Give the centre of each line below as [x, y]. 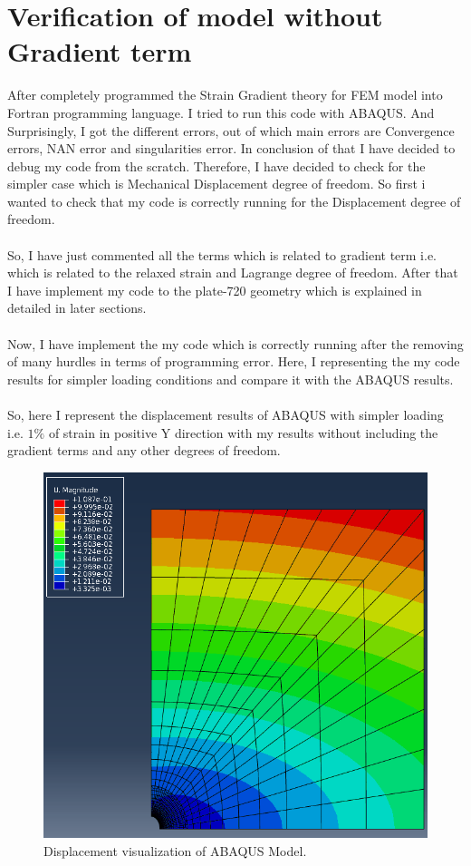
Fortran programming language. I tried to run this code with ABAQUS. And [221, 112]
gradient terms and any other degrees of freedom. [144, 450]
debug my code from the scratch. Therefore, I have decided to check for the [216, 165]
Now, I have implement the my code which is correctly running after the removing [235, 343]
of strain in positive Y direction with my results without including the [243, 432]
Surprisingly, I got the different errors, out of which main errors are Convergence [231, 130]
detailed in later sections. [77, 308]
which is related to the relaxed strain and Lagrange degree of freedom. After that [233, 272]
